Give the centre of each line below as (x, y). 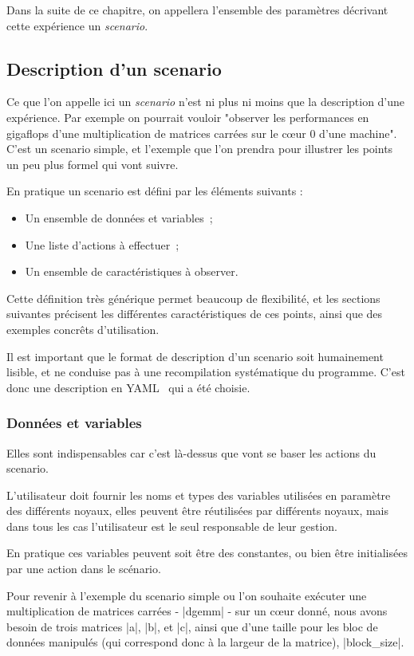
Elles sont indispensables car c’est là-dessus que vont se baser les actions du (191, 452)
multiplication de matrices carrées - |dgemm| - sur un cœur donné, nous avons (197, 611)
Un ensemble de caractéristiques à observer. (132, 271)
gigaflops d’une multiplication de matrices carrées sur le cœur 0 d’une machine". (202, 133)
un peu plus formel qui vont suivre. (93, 164)
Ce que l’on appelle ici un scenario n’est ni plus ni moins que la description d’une (206, 102)
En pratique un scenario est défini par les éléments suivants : (155, 191)
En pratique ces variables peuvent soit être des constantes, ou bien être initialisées (207, 553)
